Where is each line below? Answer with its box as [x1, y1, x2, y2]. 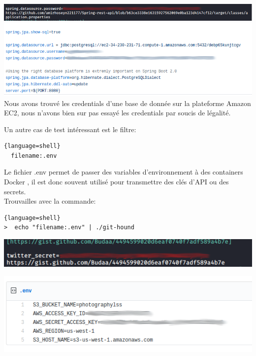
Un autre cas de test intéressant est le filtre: [4, 124, 136, 134]
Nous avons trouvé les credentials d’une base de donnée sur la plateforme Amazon [4, 98, 251, 108]
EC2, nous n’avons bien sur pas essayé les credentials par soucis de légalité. [4, 107, 231, 118]
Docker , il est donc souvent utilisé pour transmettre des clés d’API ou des [4, 177, 229, 187]
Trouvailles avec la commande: [4, 196, 96, 206]
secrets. [4, 186, 26, 196]
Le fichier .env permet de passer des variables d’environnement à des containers [4, 167, 243, 177]
